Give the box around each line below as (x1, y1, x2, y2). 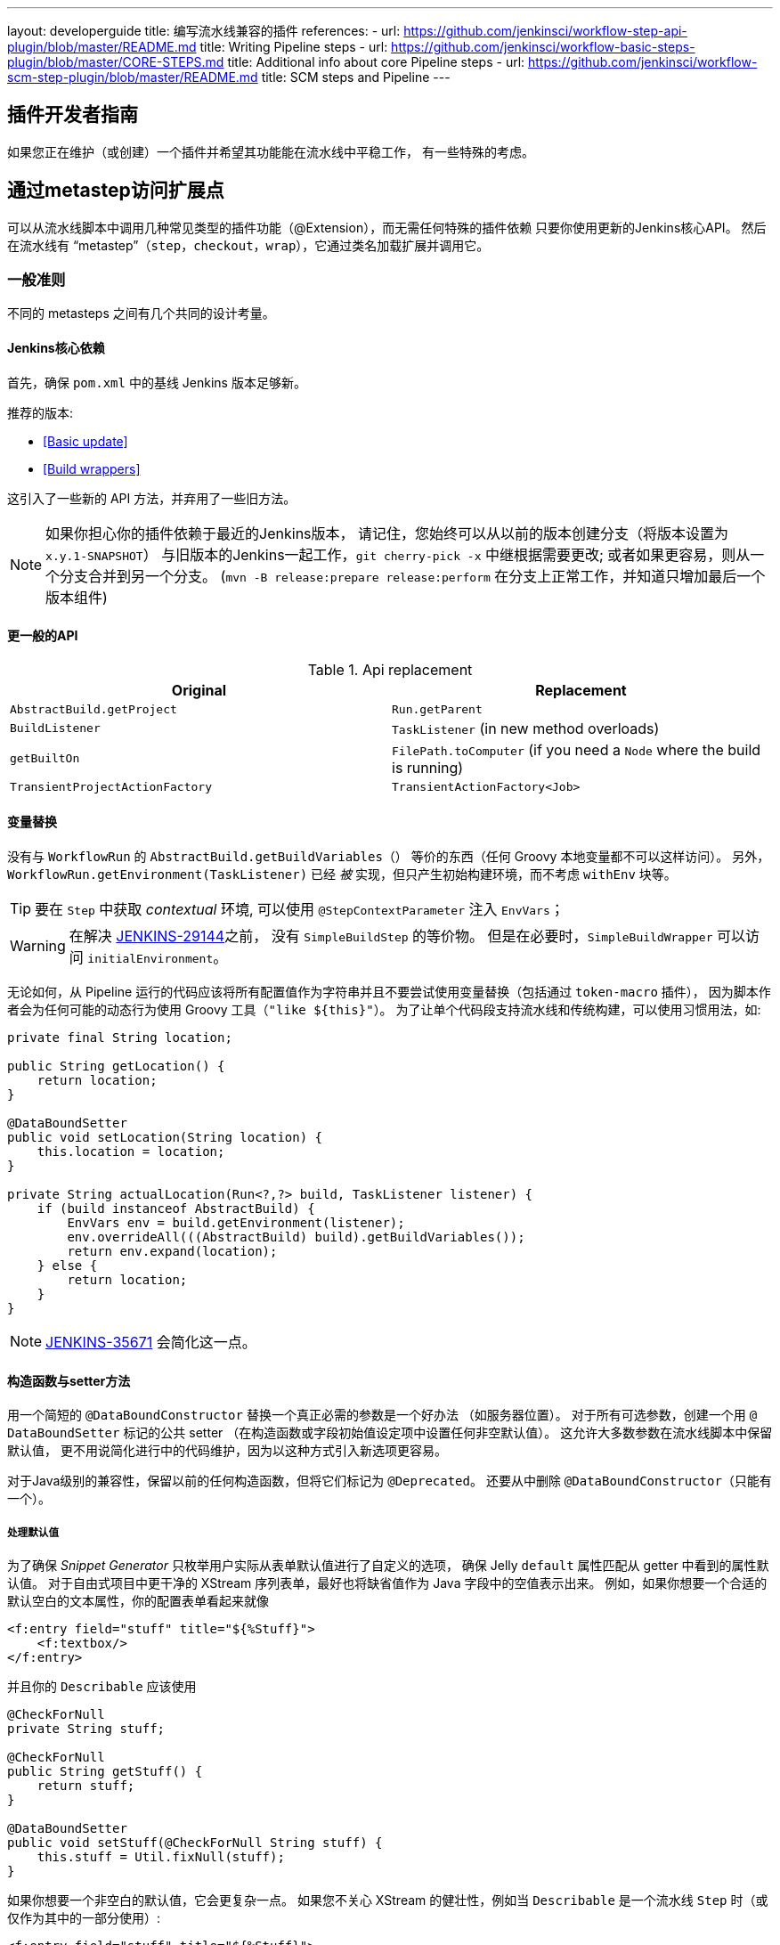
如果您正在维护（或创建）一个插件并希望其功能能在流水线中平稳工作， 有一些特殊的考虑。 (7, 143, 534, 159)
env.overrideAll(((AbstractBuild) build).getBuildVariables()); (67, 1230, 525, 1245)
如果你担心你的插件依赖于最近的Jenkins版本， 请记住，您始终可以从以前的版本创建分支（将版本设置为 (45, 524, 729, 542)
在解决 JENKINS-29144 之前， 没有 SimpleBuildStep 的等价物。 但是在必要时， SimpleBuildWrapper (69, 927, 713, 946)
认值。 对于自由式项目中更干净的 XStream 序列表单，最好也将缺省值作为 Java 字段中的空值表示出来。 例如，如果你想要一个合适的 (7, 1575, 768, 1591)
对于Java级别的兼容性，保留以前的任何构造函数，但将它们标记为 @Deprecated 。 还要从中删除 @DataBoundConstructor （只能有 (7, 1473, 772, 1489)
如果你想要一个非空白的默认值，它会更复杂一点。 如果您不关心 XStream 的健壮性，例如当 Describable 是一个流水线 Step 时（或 (7, 1892, 768, 1908)
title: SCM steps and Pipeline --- (261, 69, 451, 85)
